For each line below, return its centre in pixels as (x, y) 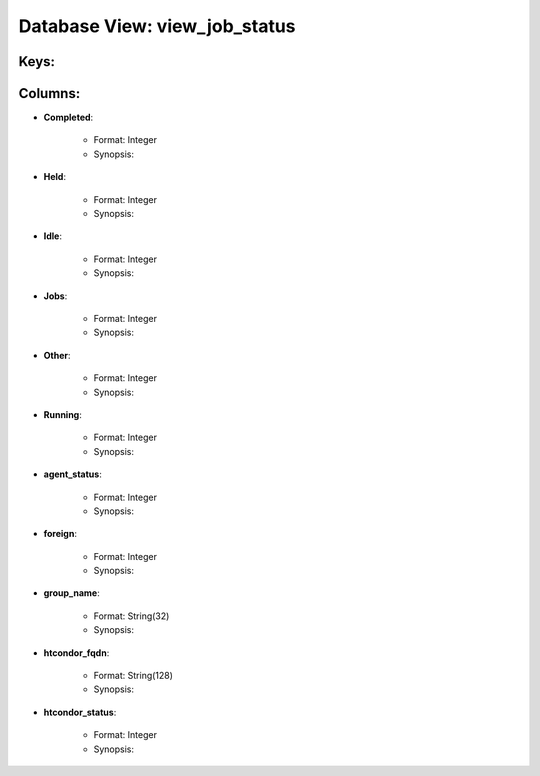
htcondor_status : (80, 712)
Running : (62, 414)
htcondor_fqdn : (76, 652)
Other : (57, 355)
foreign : (60, 534)
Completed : (68, 117)
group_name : (71, 593)
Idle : (52, 236)
